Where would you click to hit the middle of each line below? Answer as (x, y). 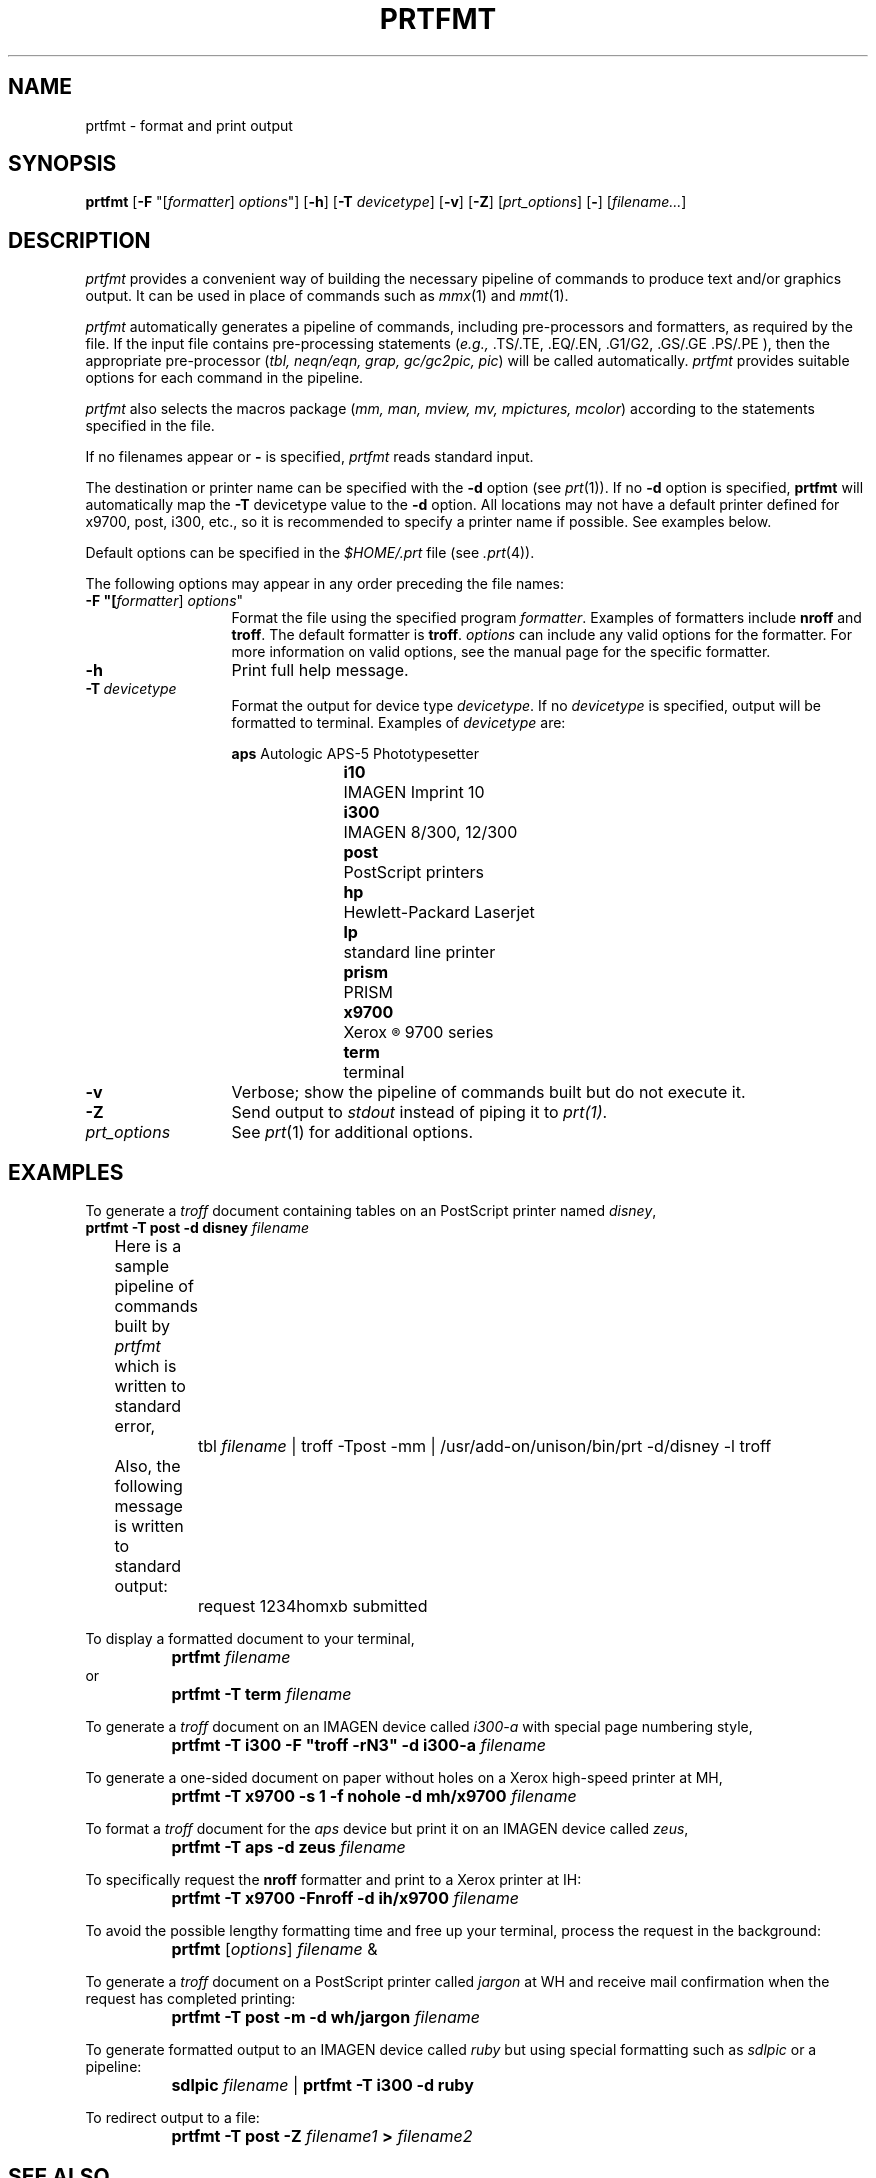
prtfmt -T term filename (261, 1694)
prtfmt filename (231, 1657)
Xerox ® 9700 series (418, 1032)
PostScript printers (413, 872)
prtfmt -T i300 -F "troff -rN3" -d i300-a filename (358, 1745)
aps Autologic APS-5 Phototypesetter (355, 754)
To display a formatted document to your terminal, (250, 1639)
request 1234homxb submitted (312, 1606)
